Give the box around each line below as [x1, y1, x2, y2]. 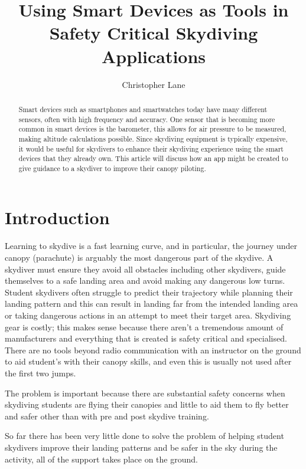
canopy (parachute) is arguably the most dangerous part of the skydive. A [5, 251, 274, 264]
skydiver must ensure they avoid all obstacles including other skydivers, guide [5, 263, 286, 275]
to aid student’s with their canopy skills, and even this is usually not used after [5, 355, 292, 368]
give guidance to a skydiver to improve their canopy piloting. [18, 163, 206, 173]
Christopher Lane [122, 78, 185, 90]
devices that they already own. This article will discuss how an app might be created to [18, 153, 288, 163]
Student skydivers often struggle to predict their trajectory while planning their [5, 286, 293, 298]
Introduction [5, 205, 110, 229]
